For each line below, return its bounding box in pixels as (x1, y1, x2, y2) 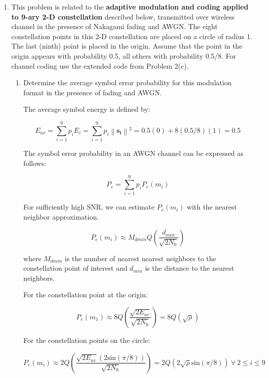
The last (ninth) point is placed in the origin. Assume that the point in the (11, 41, 242, 51)
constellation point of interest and (23, 263, 127, 273)
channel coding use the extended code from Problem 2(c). (11, 60, 189, 71)
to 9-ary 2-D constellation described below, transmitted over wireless (11, 11, 235, 22)
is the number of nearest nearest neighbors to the (65, 253, 216, 263)
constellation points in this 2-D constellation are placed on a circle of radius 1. (11, 31, 252, 41)
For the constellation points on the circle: (23, 334, 151, 345)
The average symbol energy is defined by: (23, 104, 151, 114)
